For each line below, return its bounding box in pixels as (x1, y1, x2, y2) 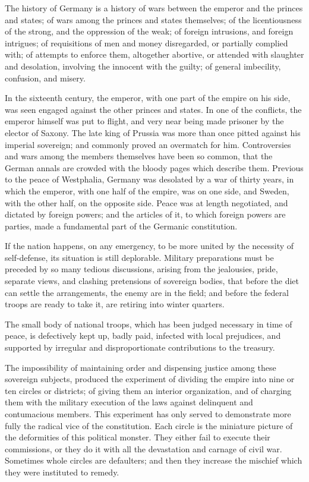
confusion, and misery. (5, 71, 86, 84)
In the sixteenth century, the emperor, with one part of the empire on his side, (5, 92, 291, 104)
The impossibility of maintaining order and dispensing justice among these (5, 361, 276, 373)
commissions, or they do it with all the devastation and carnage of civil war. (5, 442, 282, 455)
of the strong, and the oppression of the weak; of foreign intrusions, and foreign (5, 25, 294, 37)
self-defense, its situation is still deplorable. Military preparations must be (5, 251, 274, 263)
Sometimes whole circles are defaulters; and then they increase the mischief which (5, 454, 302, 467)
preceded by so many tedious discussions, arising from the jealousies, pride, (5, 263, 278, 275)
